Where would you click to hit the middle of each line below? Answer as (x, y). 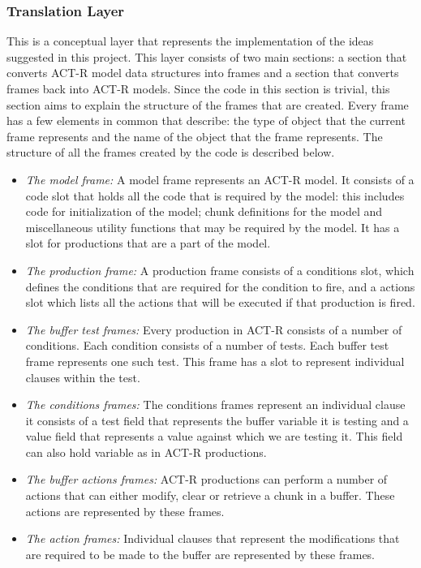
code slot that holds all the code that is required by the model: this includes (215, 195)
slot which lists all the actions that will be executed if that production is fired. (220, 302)
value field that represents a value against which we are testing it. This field (214, 436)
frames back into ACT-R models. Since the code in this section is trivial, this (198, 88)
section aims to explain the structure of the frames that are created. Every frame (208, 104)
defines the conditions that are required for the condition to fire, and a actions (220, 286)
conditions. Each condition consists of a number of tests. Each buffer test (207, 345)
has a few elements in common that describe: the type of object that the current (206, 120)
